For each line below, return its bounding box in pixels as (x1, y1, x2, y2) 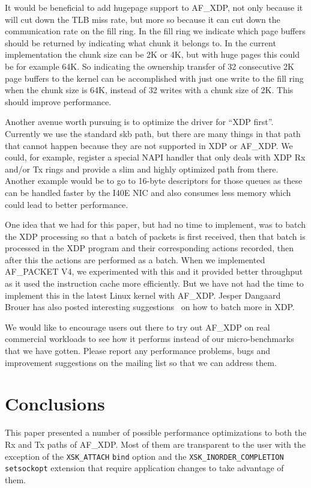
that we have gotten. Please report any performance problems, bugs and (5, 344, 271, 357)
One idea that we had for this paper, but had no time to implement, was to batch (5, 218, 306, 231)
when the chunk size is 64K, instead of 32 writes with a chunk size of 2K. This (5, 84, 294, 96)
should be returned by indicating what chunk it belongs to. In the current (5, 36, 276, 49)
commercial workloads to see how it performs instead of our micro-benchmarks (5, 332, 294, 345)
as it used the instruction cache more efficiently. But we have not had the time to (5, 277, 304, 290)
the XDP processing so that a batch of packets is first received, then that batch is (5, 230, 306, 242)
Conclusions (5, 391, 105, 416)
